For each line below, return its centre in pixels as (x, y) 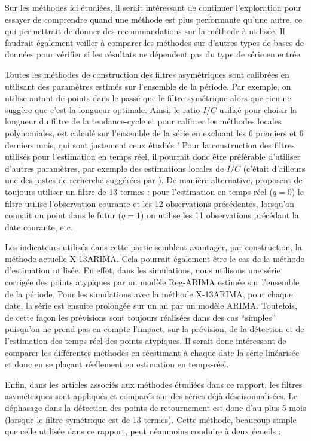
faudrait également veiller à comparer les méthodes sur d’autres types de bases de (155, 42)
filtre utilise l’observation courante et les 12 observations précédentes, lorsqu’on (150, 203)
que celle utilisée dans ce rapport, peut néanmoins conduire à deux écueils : (143, 431)
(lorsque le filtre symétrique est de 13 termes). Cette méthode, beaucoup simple (151, 419)
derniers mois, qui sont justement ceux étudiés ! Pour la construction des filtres (150, 145)
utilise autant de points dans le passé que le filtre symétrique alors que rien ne (148, 98)
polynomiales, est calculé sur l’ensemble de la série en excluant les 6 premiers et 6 (154, 133)
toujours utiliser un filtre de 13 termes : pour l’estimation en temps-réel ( (139, 191)
